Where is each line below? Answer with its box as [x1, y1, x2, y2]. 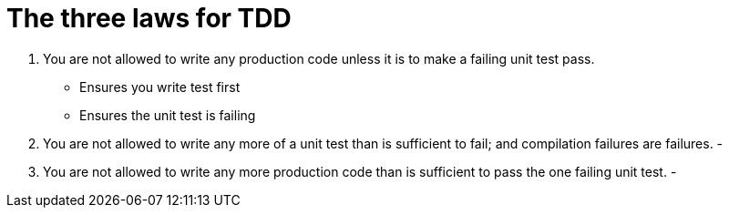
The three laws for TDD [6, 3, 292, 34]
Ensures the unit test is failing [79, 107, 256, 123]
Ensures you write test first [79, 78, 241, 95]
